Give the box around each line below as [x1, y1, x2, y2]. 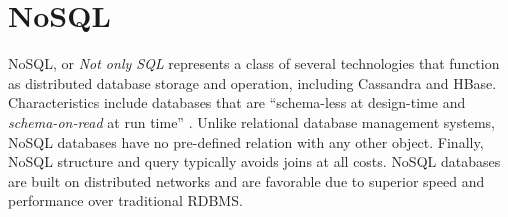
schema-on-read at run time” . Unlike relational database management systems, [8, 111, 495, 132]
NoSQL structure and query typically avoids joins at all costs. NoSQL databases [8, 151, 501, 172]
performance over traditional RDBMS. [8, 190, 243, 211]
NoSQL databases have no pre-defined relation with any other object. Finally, [8, 131, 484, 152]
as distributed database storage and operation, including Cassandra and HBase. [8, 72, 497, 93]
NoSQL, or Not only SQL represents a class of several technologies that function [8, 53, 500, 74]
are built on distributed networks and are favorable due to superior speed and [8, 170, 485, 191]
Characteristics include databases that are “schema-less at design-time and [8, 92, 466, 113]
